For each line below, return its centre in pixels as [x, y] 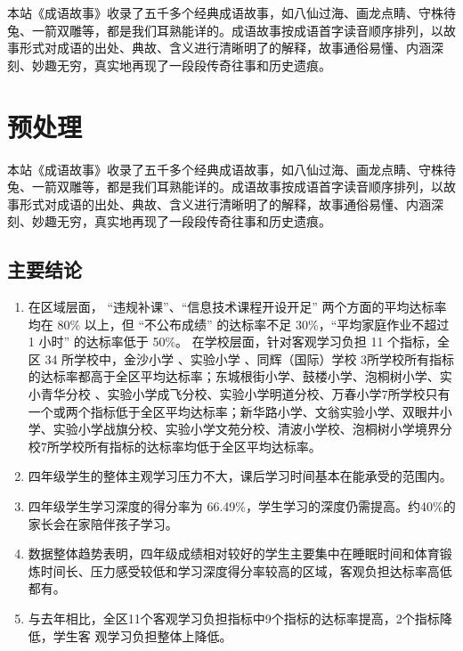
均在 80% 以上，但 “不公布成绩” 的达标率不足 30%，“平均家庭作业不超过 [239, 324]
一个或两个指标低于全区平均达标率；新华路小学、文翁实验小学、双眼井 [234, 411]
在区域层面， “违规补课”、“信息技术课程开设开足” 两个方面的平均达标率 [237, 307]
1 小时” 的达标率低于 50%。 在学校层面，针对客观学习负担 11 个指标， [233, 342]
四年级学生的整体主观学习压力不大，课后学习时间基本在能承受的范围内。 [240, 476]
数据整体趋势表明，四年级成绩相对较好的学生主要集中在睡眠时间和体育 [234, 553]
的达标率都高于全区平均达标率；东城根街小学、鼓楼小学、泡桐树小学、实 [240, 376]
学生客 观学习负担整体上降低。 [142, 635]
